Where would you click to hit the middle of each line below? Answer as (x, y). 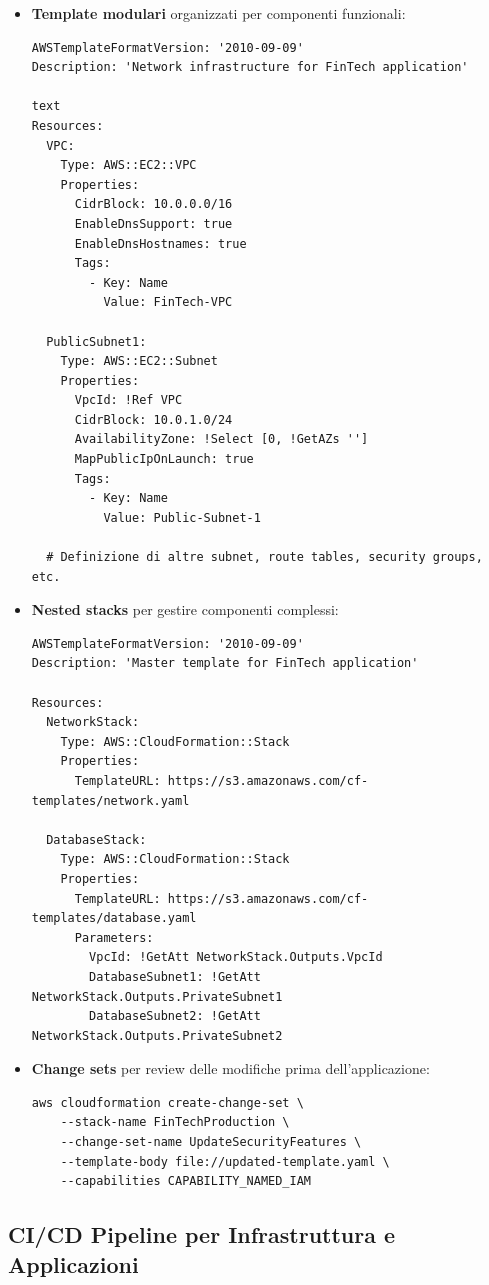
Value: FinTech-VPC (168, 302)
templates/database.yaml (114, 918)
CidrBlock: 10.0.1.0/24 (153, 419)
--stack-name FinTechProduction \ (175, 1122)
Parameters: (114, 937)
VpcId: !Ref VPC (128, 400)
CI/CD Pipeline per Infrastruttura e (202, 1234)
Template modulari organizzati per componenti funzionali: (218, 13)
